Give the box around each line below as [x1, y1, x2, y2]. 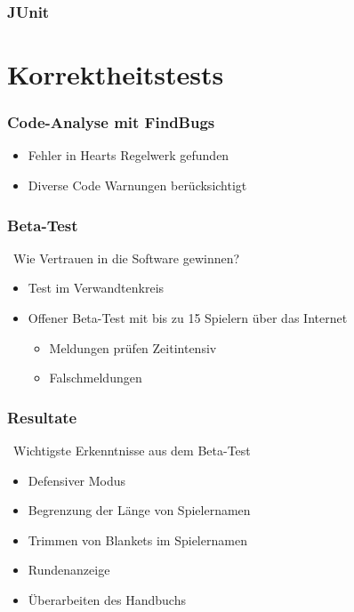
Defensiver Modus [28, 471, 126, 489]
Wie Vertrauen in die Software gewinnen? [12, 248, 240, 267]
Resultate [7, 406, 77, 428]
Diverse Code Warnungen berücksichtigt [28, 176, 247, 195]
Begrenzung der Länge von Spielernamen [28, 501, 251, 519]
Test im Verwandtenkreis [28, 278, 165, 297]
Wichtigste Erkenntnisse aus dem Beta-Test [12, 441, 251, 460]
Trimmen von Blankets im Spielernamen [28, 530, 247, 549]
